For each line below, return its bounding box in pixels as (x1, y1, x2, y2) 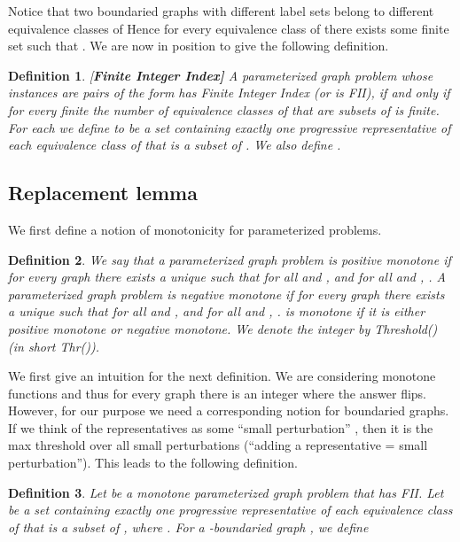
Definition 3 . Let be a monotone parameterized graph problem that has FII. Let (8, 483, 444, 501)
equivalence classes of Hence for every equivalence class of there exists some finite (8, 19, 449, 37)
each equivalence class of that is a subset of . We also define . (8, 135, 341, 154)
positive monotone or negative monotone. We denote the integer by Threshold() (8, 319, 438, 337)
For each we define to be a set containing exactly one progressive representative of (8, 118, 451, 136)
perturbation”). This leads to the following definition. (8, 453, 298, 472)
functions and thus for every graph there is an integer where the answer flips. (8, 383, 426, 402)
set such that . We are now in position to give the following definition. (8, 36, 389, 55)
